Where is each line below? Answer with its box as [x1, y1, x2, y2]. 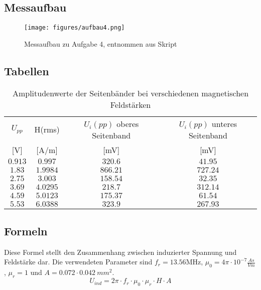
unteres [211, 117, 237, 129]
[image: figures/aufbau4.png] [24, 24, 125, 32]
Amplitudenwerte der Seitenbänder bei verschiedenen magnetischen [12, 87, 249, 99]
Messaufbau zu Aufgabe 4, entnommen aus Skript [24, 38, 177, 49]
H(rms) [34, 123, 60, 135]
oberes [116, 117, 139, 129]
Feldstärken [110, 98, 151, 110]
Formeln [4, 223, 48, 239]
